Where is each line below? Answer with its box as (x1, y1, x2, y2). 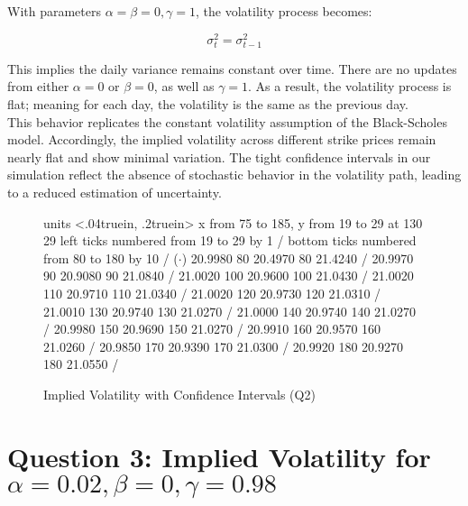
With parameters (7, 2, 101, 20)
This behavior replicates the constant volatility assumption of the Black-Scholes (7, 112, 447, 131)
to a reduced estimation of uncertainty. (7, 182, 222, 201)
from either (7, 77, 69, 96)
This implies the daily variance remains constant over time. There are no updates (7, 59, 457, 78)
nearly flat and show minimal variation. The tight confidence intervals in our (7, 147, 431, 166)
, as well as (153, 77, 215, 96)
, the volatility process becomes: (196, 2, 372, 20)
